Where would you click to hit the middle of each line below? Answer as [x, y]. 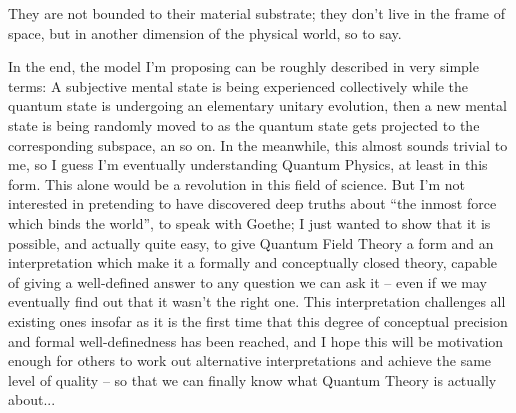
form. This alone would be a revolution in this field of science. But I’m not [237, 183]
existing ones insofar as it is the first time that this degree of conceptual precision [258, 320]
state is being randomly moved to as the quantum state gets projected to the [244, 124]
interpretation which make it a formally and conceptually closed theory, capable [253, 262]
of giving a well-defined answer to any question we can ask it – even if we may [247, 281]
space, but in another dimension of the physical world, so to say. [205, 32]
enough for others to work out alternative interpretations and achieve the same [250, 360]
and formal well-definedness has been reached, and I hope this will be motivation [256, 340]
